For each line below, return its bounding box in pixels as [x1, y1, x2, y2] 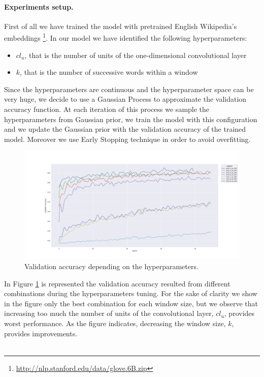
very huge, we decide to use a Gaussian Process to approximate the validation [4, 94, 247, 104]
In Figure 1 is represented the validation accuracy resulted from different [4, 278, 230, 288]
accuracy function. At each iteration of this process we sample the [4, 104, 210, 114]
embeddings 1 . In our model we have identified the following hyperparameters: [4, 31, 247, 43]
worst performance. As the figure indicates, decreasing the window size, [4, 317, 226, 328]
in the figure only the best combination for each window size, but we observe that [4, 298, 258, 308]
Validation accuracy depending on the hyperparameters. [24, 260, 199, 271]
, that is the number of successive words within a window [20, 67, 198, 77]
